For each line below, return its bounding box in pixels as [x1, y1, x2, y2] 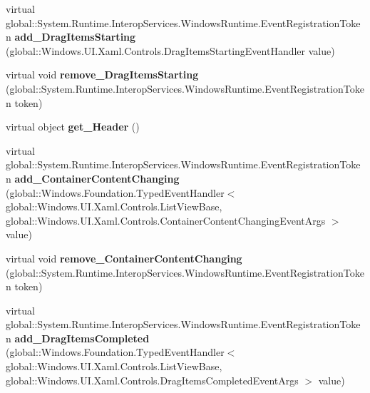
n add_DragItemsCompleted [6, 330, 150, 345]
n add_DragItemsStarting [6, 29, 136, 44]
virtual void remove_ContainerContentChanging [6, 250, 242, 265]
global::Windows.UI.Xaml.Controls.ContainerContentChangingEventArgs [6, 213, 326, 228]
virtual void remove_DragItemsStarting [6, 67, 199, 82]
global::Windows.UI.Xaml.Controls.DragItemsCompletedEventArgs [6, 372, 299, 387]
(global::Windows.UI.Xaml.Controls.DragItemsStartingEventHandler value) [6, 43, 335, 58]
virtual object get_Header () [6, 119, 140, 134]
